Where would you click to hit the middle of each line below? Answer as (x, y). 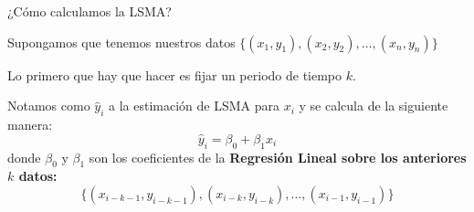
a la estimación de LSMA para (195, 106)
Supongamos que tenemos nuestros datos (121, 42)
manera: (30, 124)
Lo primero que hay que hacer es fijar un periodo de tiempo (175, 74)
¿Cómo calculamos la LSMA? (90, 11)
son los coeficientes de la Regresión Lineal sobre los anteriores (278, 157)
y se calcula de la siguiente (374, 106)
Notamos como (49, 106)
